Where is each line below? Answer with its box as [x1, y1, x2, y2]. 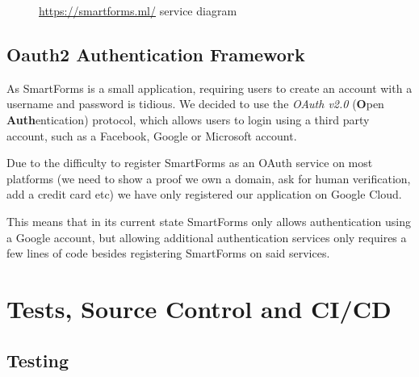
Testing [6, 347, 69, 372]
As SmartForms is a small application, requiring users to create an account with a [6, 79, 413, 96]
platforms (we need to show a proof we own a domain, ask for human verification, [6, 170, 411, 186]
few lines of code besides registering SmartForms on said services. [6, 245, 330, 262]
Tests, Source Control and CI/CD [6, 291, 392, 325]
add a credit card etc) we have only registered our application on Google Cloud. [6, 186, 402, 203]
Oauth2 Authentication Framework [6, 41, 305, 66]
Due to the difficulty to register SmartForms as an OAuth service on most [6, 154, 373, 171]
